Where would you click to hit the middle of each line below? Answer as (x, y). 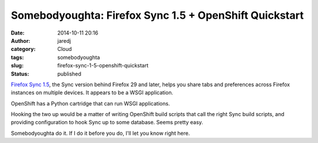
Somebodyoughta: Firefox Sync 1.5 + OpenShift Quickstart (157, 15)
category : (23, 49)
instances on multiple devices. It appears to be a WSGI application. (92, 93)
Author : (21, 40)
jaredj (64, 40)
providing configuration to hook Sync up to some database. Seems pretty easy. (107, 122)
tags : (17, 57)
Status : (20, 74)
